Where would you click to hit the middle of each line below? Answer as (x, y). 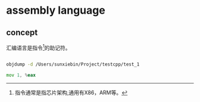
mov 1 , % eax (21, 75)
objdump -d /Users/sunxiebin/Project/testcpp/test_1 (73, 64)
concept (22, 33)
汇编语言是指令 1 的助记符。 (38, 47)
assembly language (56, 10)
